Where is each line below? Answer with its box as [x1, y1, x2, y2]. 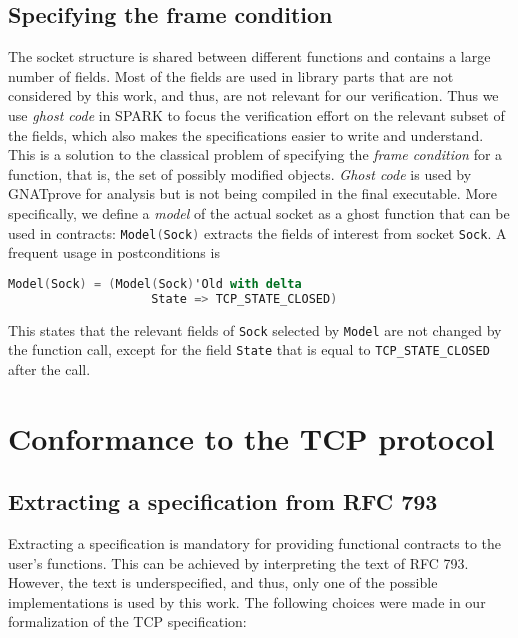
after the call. [8, 358, 91, 379]
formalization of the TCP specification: [8, 611, 247, 632]
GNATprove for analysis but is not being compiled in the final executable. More [8, 183, 497, 204]
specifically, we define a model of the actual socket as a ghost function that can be [8, 202, 510, 223]
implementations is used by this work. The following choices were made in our [8, 591, 486, 612]
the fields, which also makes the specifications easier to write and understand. [8, 124, 484, 145]
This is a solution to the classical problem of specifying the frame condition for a [8, 144, 503, 165]
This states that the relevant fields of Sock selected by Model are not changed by [8, 319, 502, 340]
